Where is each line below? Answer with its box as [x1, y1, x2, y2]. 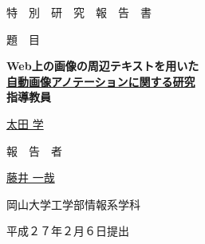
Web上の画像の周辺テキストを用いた [6, 57, 199, 74]
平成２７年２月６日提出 [6, 222, 129, 239]
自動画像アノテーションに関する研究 [6, 73, 195, 89]
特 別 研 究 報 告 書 [6, 4, 152, 20]
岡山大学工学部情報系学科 [6, 195, 140, 212]
